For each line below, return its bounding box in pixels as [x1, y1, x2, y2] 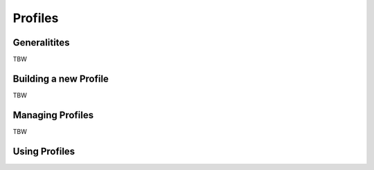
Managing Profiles [12, 109, 94, 121]
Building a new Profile [12, 73, 109, 84]
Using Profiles [12, 145, 75, 157]
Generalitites [12, 37, 70, 48]
